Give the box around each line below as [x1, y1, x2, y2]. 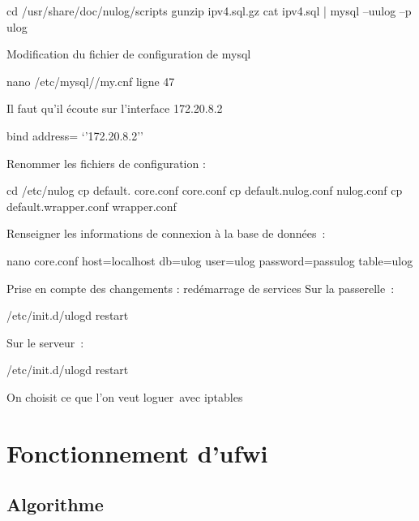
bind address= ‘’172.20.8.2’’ [6, 127, 144, 144]
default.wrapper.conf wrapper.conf [6, 197, 177, 214]
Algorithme [6, 492, 104, 517]
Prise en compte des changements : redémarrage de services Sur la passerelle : [6, 279, 395, 296]
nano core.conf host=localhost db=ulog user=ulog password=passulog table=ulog [6, 252, 413, 269]
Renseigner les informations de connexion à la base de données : [6, 225, 326, 242]
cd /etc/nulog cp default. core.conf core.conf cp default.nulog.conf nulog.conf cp [6, 182, 403, 199]
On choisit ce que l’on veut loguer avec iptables [6, 388, 243, 405]
